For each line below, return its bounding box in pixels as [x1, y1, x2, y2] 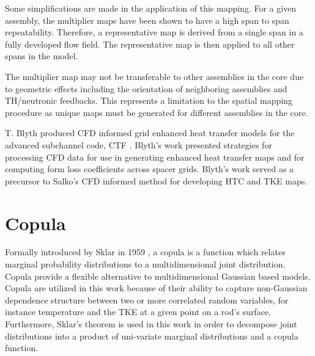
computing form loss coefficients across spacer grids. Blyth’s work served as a [5, 162, 294, 175]
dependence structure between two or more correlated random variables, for [5, 293, 289, 306]
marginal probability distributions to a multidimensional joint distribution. [5, 258, 286, 271]
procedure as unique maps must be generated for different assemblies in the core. [5, 106, 308, 118]
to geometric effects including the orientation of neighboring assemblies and [5, 82, 287, 95]
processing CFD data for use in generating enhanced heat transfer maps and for [5, 150, 305, 163]
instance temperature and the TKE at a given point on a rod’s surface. [5, 305, 271, 318]
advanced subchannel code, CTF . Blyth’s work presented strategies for [5, 138, 272, 151]
